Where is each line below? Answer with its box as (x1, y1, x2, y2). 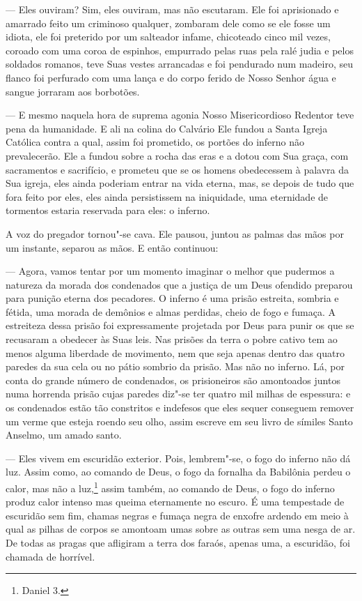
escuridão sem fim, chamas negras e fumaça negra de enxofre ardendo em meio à (6, 508, 349, 522)
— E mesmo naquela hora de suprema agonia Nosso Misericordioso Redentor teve (6, 107, 354, 122)
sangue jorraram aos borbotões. (6, 84, 140, 98)
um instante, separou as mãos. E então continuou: (6, 240, 219, 254)
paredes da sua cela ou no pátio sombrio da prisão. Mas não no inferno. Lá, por (6, 359, 345, 374)
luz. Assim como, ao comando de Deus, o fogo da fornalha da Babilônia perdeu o (6, 464, 351, 479)
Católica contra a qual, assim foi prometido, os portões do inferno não (6, 135, 305, 149)
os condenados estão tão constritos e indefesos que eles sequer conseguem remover (6, 400, 354, 415)
